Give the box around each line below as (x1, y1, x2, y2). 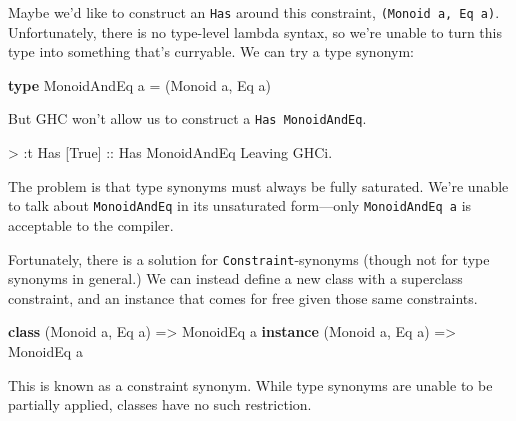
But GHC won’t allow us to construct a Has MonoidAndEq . (8, 108, 367, 129)
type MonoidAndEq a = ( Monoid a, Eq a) (8, 74, 271, 95)
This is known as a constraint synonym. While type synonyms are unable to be (8, 374, 493, 395)
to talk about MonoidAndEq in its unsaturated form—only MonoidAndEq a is (8, 195, 472, 216)
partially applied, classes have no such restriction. (8, 394, 312, 415)
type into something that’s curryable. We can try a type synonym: (8, 41, 414, 62)
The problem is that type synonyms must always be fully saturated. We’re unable (8, 175, 509, 196)
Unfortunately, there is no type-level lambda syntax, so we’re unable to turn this (8, 21, 502, 42)
